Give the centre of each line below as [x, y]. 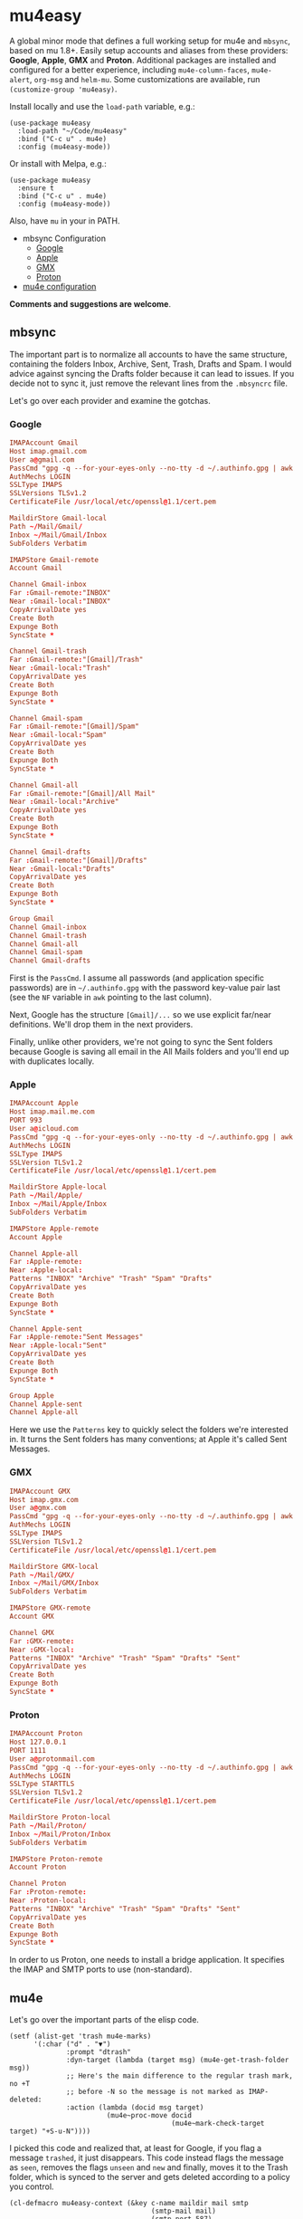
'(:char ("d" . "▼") [72, 2044]
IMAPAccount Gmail [44, 443]
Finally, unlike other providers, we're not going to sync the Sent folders [141, 1042]
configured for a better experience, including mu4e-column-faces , [130, 70]
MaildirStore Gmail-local [58, 518]
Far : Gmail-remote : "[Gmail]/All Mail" [82, 793]
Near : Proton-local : [48, 1901]
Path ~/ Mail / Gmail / [46, 526]
